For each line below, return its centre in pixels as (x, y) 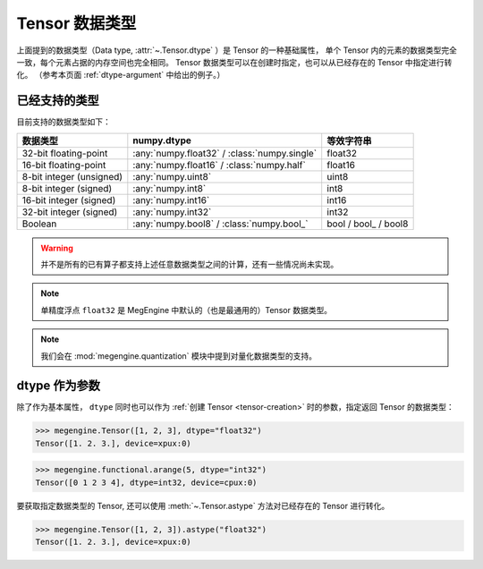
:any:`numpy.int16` (171, 200)
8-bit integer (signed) (67, 188)
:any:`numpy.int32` (172, 212)
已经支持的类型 (58, 101)
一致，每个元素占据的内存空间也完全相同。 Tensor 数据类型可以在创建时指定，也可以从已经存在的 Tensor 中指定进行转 (234, 62)
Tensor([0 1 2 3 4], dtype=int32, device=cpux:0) (146, 482)
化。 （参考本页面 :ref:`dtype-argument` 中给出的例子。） (121, 75)
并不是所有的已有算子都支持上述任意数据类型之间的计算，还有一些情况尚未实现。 (190, 265)
